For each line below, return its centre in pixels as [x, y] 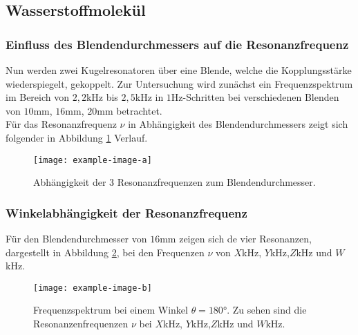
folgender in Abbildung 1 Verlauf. [77, 137]
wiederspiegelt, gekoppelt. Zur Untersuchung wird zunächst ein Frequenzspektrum [179, 83]
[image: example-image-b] [93, 288]
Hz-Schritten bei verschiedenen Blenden [255, 97]
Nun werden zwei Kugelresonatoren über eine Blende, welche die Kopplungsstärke [179, 70]
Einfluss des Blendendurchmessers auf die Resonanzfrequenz [177, 44]
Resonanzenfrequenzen [81, 324]
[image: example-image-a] [93, 160]
